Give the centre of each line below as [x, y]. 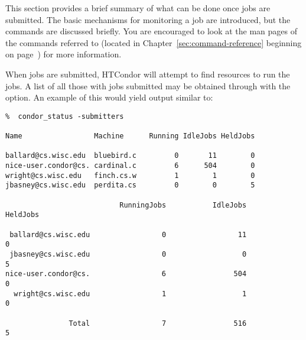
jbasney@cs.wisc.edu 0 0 [128, 254]
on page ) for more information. [64, 54]
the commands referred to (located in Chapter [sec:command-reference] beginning [154, 42]
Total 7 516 [158, 323]
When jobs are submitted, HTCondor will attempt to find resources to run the [148, 74]
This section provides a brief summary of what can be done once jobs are [138, 8]
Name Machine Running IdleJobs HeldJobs [130, 136]
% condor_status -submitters [65, 116]
